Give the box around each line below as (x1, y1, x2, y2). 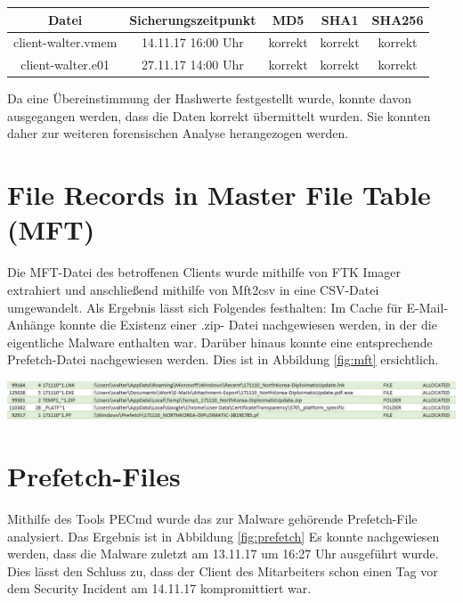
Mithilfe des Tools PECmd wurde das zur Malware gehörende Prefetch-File (7, 509, 418, 527)
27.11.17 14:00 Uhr (142, 55, 244, 74)
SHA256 (371, 10, 424, 29)
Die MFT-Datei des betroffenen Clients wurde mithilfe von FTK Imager (7, 263, 402, 281)
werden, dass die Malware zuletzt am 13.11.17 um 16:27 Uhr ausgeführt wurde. (7, 544, 439, 563)
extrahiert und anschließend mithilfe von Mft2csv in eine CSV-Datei (7, 280, 379, 298)
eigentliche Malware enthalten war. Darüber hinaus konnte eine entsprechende (7, 332, 433, 351)
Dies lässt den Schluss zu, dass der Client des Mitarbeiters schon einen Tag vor (7, 561, 438, 580)
